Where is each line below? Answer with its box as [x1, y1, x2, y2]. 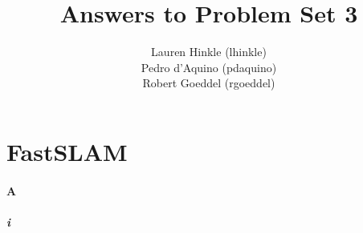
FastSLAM [6, 135, 128, 167]
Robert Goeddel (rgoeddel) [142, 74, 275, 91]
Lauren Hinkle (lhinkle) [151, 43, 267, 60]
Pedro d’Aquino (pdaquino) [141, 58, 277, 75]
